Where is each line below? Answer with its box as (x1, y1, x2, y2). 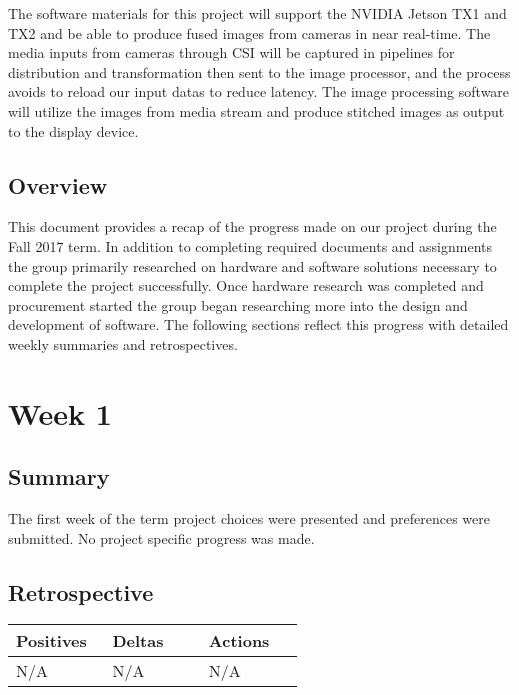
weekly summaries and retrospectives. (8, 333, 238, 354)
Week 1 (8, 392, 112, 433)
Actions (208, 629, 270, 653)
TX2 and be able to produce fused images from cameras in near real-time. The (8, 22, 491, 43)
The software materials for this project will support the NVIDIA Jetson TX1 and (8, 3, 507, 23)
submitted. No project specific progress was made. (8, 527, 315, 548)
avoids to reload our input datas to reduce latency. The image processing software (8, 81, 510, 102)
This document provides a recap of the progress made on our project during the (8, 216, 497, 237)
